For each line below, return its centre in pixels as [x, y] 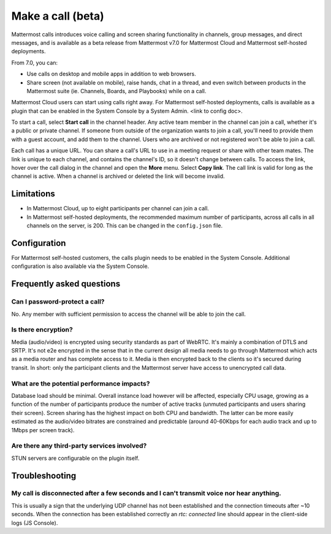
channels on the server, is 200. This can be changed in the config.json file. [125, 226]
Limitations [33, 194]
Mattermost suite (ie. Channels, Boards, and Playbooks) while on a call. [116, 91]
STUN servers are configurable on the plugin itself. [75, 458]
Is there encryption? [42, 330]
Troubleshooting [44, 475]
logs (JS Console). [35, 523]
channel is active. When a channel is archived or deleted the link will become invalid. [118, 176]
